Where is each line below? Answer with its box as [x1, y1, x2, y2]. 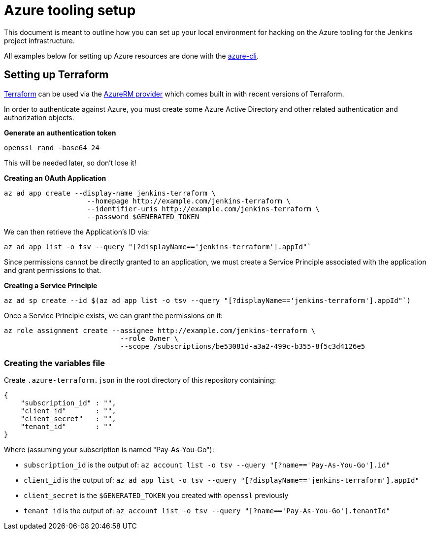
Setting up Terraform [4, 68, 109, 81]
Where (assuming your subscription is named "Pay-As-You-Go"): [4, 445, 214, 454]
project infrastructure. [4, 36, 75, 45]
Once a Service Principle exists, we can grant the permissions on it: [4, 311, 223, 320]
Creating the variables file [4, 358, 105, 368]
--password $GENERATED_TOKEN [87, 212, 199, 221]
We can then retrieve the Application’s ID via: [4, 227, 149, 236]
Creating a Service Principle [4, 281, 98, 290]
